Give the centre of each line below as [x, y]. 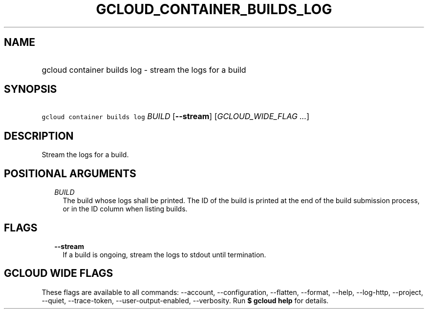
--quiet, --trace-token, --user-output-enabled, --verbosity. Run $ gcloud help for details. [185, 300]
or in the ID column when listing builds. [125, 209]
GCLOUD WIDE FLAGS [59, 273]
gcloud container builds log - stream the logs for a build [144, 70]
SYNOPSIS [31, 89]
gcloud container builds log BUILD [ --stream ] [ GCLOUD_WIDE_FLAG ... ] [176, 116]
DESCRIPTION [39, 136]
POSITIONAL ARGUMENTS [70, 173]
